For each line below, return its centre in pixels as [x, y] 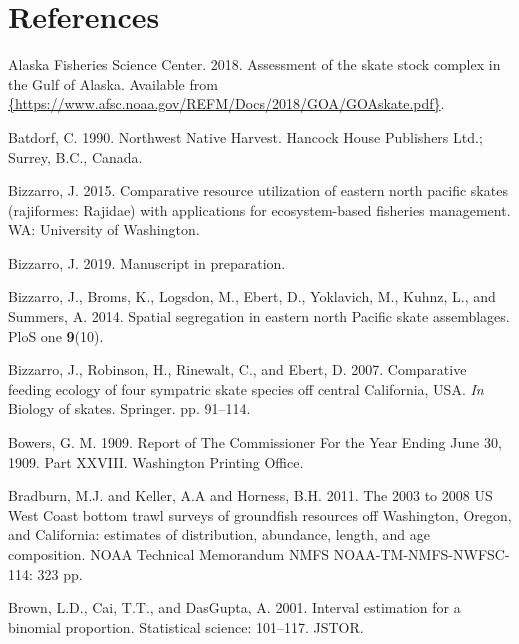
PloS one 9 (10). [56, 335]
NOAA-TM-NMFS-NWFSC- [421, 554]
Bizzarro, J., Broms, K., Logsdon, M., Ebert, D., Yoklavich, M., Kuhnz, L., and [252, 296]
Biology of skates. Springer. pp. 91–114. [129, 408]
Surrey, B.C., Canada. [75, 156]
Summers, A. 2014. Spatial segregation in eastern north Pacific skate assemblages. [259, 316]
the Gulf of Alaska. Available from [113, 83]
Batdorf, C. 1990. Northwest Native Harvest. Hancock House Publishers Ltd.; [245, 136]
